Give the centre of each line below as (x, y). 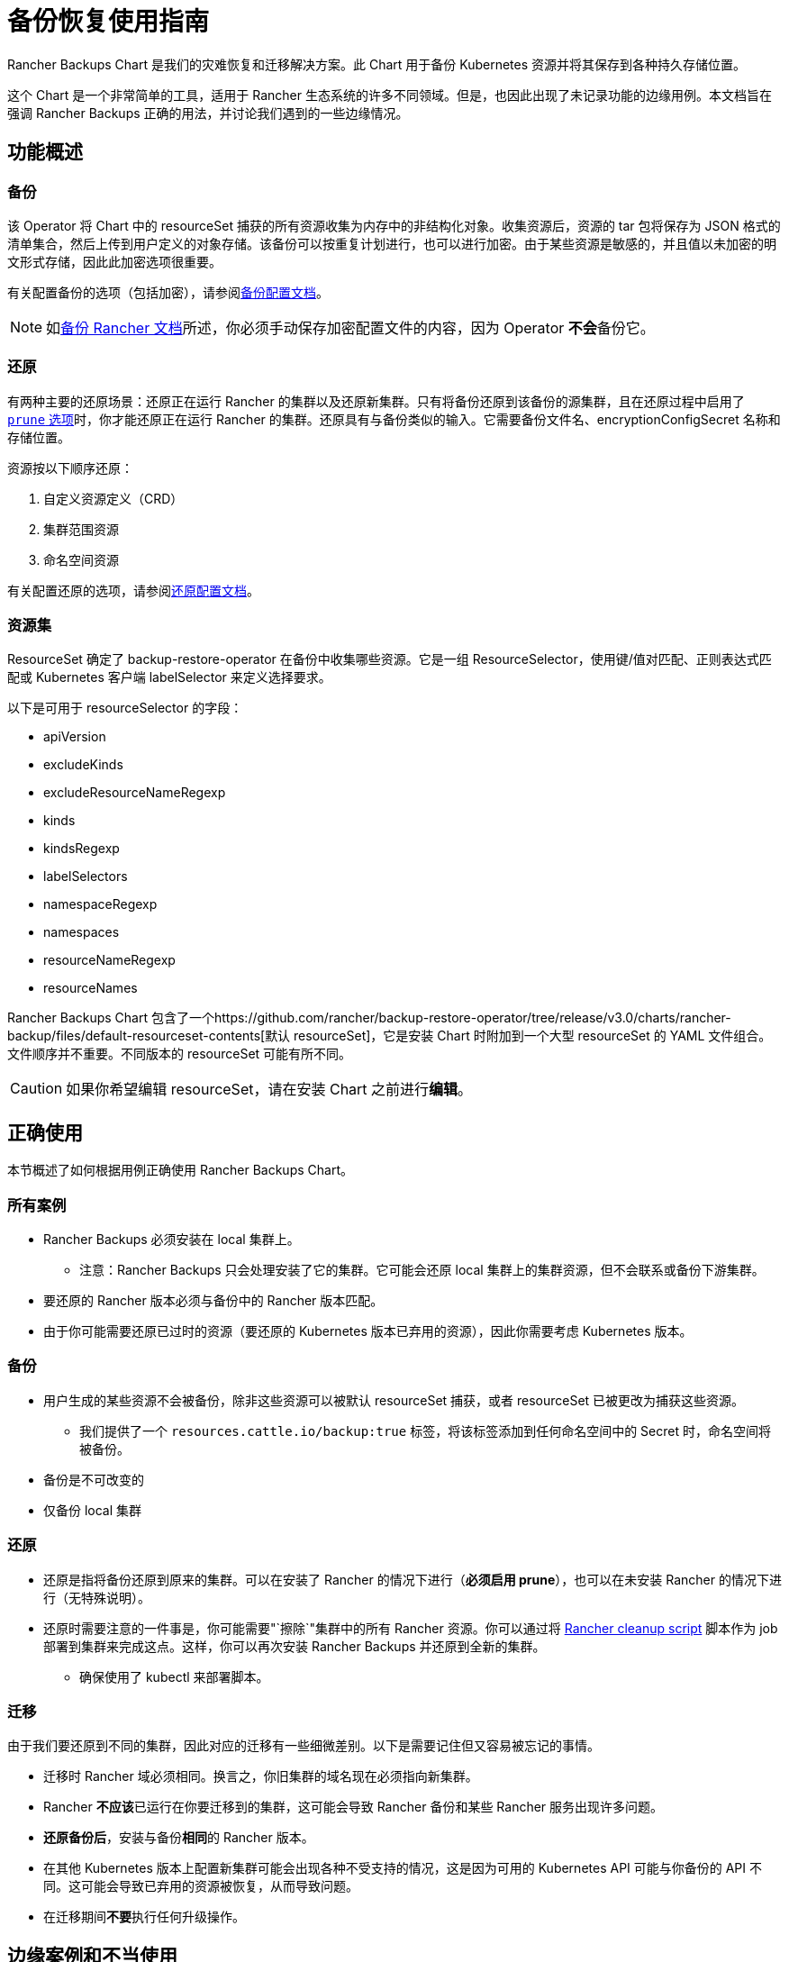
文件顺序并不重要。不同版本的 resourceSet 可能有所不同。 (180, 1054)
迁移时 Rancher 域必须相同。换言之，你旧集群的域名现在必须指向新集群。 (261, 1776)
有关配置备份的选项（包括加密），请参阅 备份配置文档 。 (168, 292)
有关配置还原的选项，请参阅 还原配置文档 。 (133, 590)
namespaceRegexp (100, 904)
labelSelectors (86, 877)
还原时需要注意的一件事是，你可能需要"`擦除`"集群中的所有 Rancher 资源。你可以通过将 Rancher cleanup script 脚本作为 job (411, 1628)
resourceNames (91, 988)
